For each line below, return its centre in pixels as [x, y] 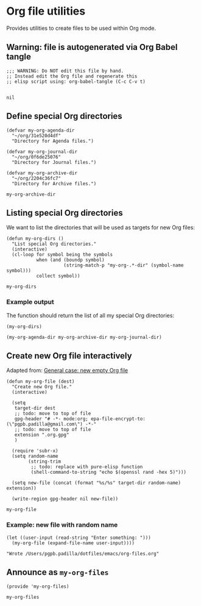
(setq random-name [35, 456]
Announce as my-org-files [58, 572]
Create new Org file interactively [69, 356]
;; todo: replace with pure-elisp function [87, 467]
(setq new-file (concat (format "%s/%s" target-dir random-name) [97, 483]
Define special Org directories [65, 116]
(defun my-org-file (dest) [41, 382]
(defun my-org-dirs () [35, 239]
